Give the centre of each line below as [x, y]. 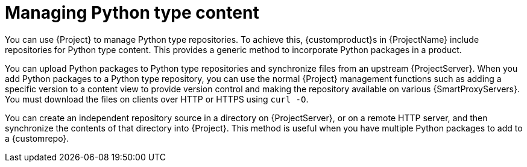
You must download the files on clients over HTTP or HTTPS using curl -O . [157, 99]
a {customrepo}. [37, 138]
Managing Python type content [132, 13]
